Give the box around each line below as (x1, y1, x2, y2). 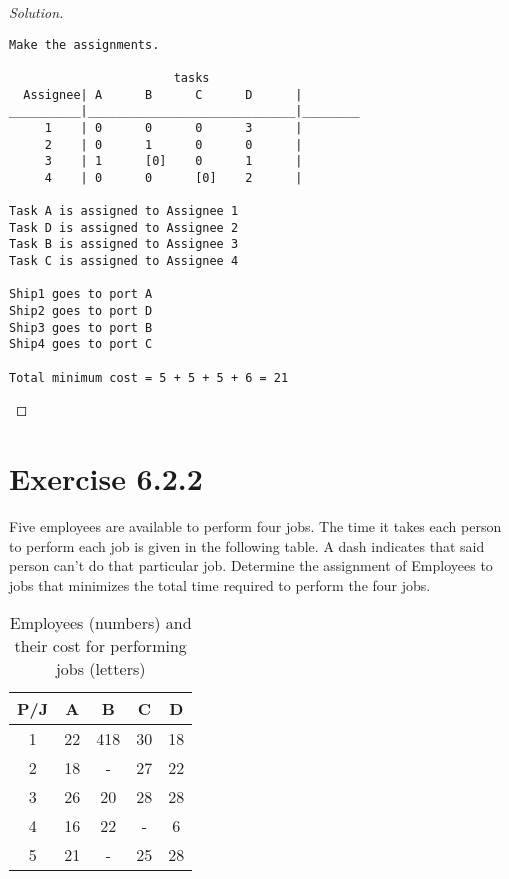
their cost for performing (14, 634, 187, 658)
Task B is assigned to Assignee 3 (9, 237, 239, 252)
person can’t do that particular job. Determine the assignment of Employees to (9, 555, 493, 576)
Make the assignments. (9, 37, 160, 52)
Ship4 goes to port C (9, 337, 153, 352)
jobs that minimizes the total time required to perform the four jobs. (9, 574, 431, 595)
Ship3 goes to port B (9, 320, 153, 335)
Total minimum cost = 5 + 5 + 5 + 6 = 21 (9, 370, 289, 385)
